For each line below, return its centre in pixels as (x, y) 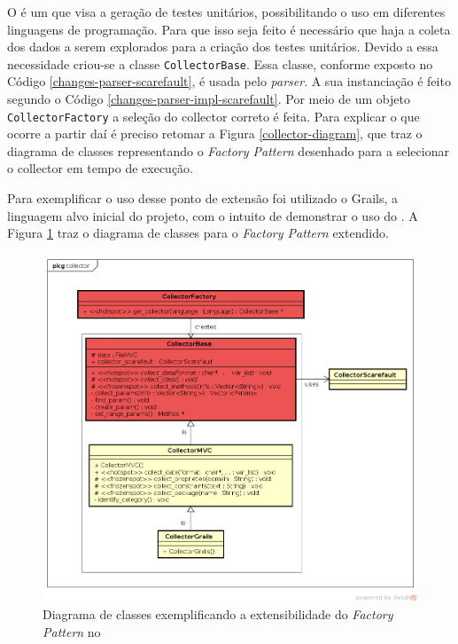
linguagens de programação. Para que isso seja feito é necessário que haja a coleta (229, 29)
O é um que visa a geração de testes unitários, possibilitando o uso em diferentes (226, 12)
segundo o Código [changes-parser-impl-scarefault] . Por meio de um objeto (209, 99)
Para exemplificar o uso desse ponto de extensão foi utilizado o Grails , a (203, 198)
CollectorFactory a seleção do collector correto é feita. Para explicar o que (213, 116)
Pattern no (72, 631)
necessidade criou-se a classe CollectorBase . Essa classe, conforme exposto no (220, 63)
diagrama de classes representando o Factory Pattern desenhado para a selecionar (228, 150)
